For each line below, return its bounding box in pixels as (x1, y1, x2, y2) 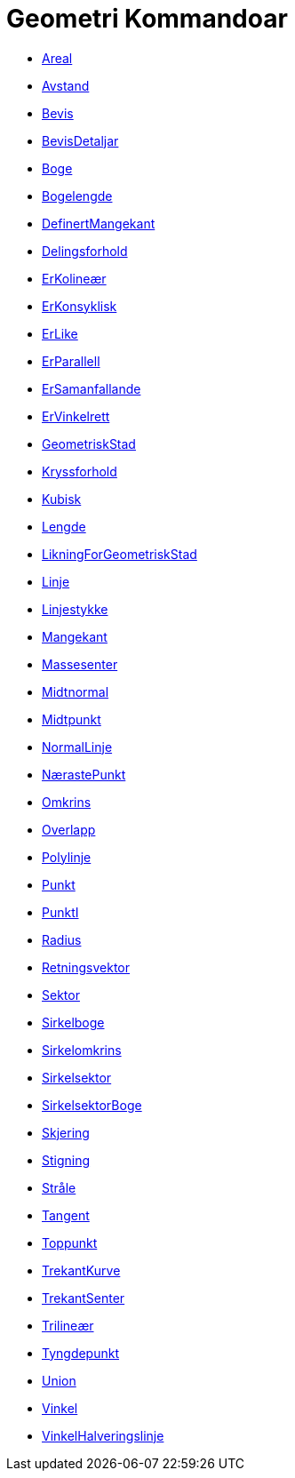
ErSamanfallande (42, 380, 141, 396)
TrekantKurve (42, 1262, 121, 1278)
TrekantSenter (42, 1290, 125, 1306)
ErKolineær (42, 270, 107, 286)
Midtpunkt (42, 711, 101, 727)
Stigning (42, 1152, 91, 1168)
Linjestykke (42, 601, 108, 617)
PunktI (42, 904, 79, 920)
